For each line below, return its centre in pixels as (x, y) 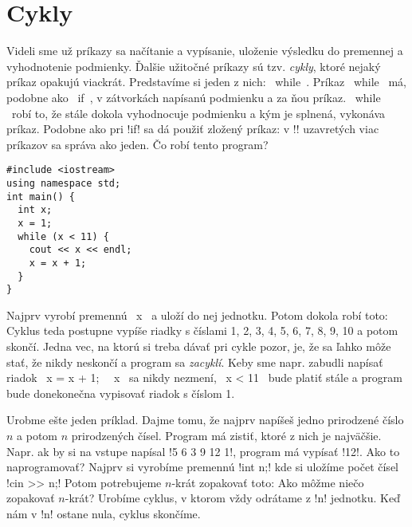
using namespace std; (64, 183)
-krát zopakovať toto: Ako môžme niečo (268, 482)
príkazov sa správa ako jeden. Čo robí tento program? (137, 144)
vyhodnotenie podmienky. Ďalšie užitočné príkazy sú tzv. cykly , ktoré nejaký (194, 66)
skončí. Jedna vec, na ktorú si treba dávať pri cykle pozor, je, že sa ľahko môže (199, 346)
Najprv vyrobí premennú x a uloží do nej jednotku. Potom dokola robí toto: (197, 315)
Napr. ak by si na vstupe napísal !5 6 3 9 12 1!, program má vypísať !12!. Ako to (203, 451)
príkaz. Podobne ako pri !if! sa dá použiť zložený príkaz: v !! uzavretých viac (193, 129)
